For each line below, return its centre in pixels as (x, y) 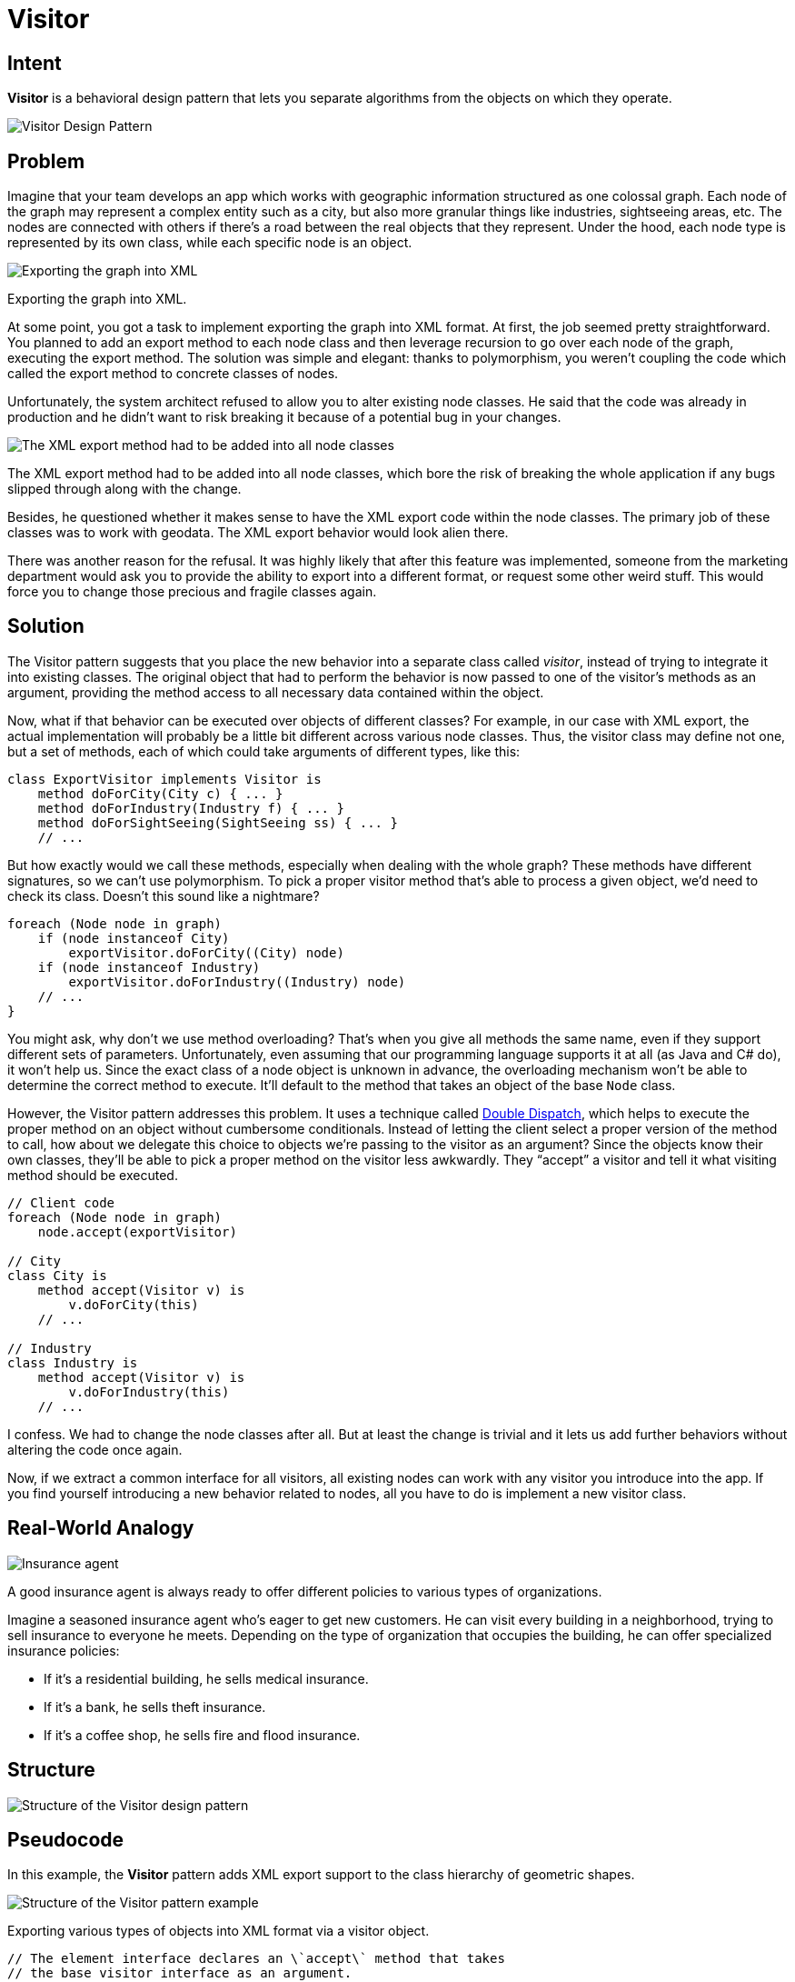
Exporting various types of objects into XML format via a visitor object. (219, 1931)
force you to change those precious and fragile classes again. (192, 592)
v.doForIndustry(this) (149, 1391)
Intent (35, 63)
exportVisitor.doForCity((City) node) (206, 952)
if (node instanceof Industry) (149, 967)
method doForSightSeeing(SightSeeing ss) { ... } (218, 822)
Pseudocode (66, 1839)
